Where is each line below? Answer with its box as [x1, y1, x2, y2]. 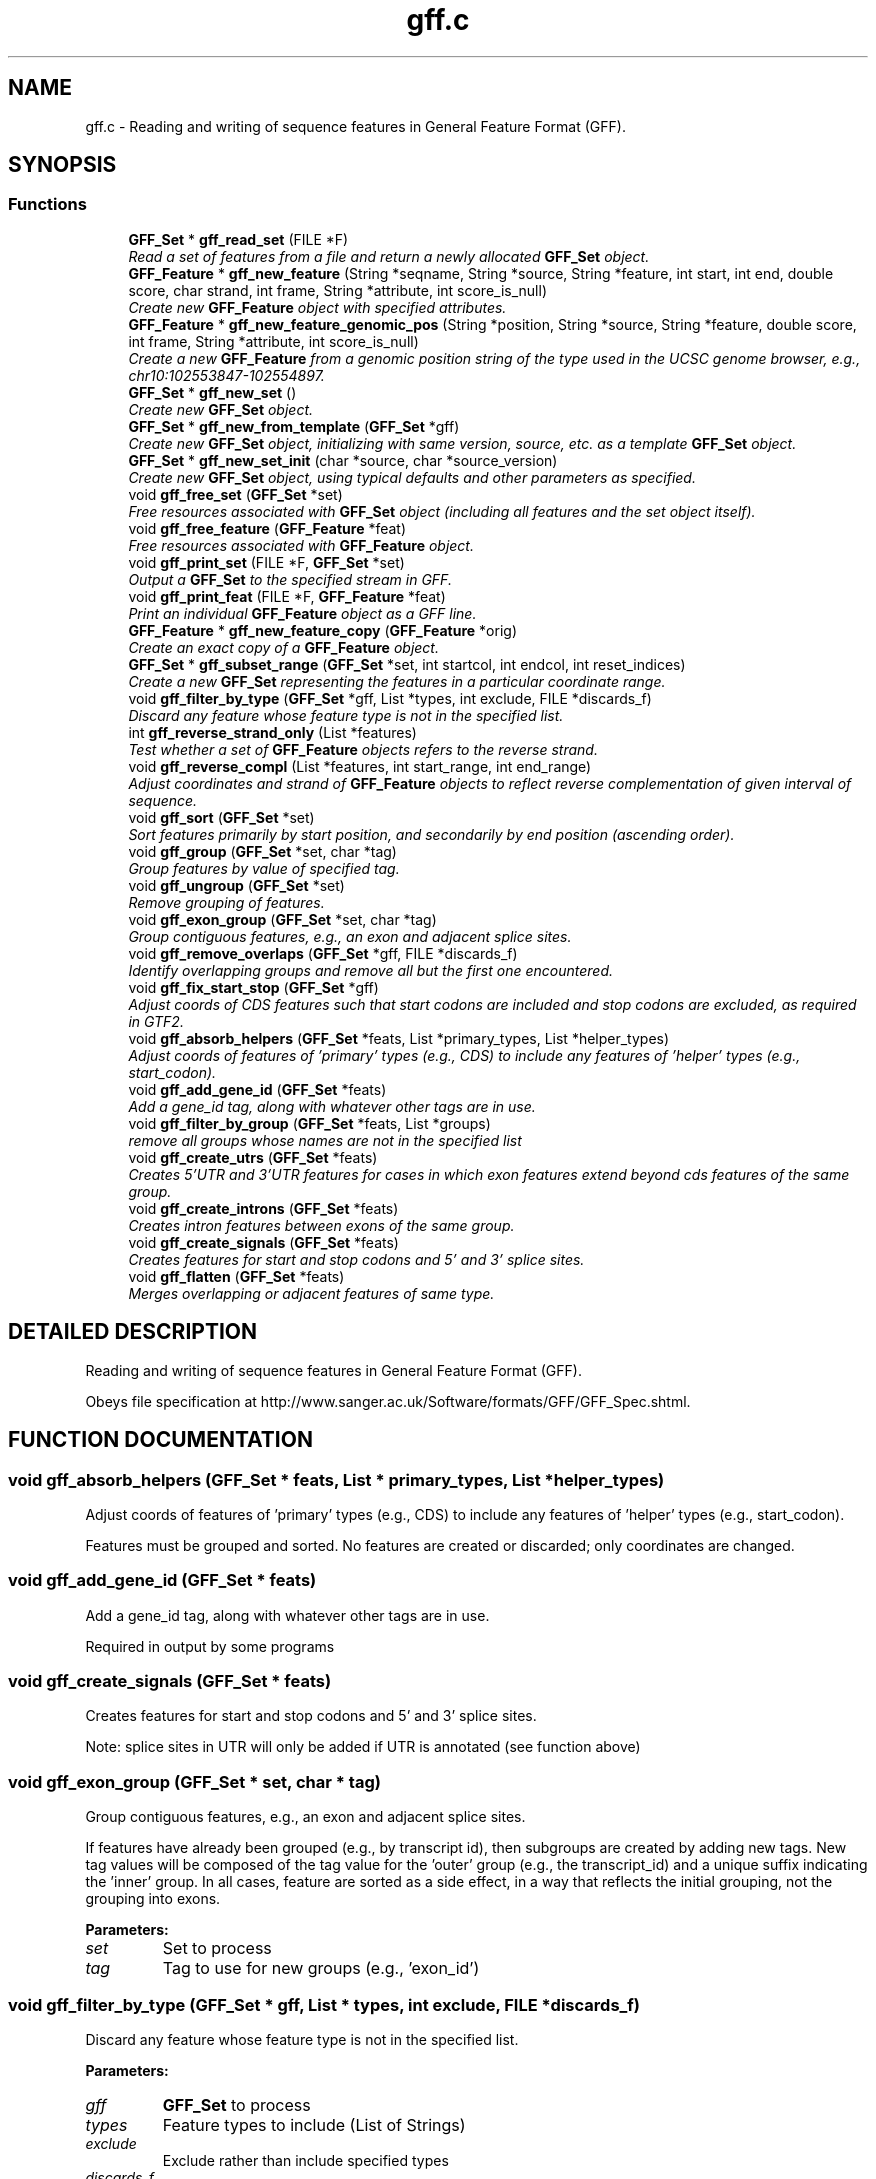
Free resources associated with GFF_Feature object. [128, 536, 474, 554]
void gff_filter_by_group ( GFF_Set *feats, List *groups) [128, 1114, 491, 1132]
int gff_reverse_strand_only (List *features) [128, 723, 417, 741]
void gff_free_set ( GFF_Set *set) [128, 485, 343, 503]
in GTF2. [128, 1012, 184, 1030]
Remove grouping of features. [128, 893, 325, 911]
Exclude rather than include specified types [162, 2151, 449, 2169]
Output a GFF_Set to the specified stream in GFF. [128, 570, 452, 588]
